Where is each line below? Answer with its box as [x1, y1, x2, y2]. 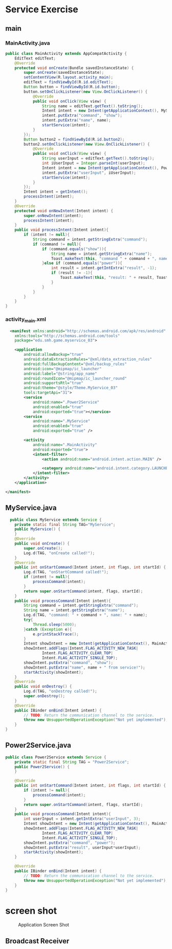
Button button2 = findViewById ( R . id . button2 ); [24, 137, 125, 142]
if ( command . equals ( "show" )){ [41, 246, 106, 252]
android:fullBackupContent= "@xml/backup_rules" [24, 361, 127, 367]
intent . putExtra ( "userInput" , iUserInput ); [41, 170, 137, 175]
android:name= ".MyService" [32, 419, 91, 424]
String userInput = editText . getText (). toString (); [41, 156, 155, 161]
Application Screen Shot [18, 922, 69, 928]
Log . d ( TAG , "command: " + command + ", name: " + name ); [24, 613, 148, 618]
